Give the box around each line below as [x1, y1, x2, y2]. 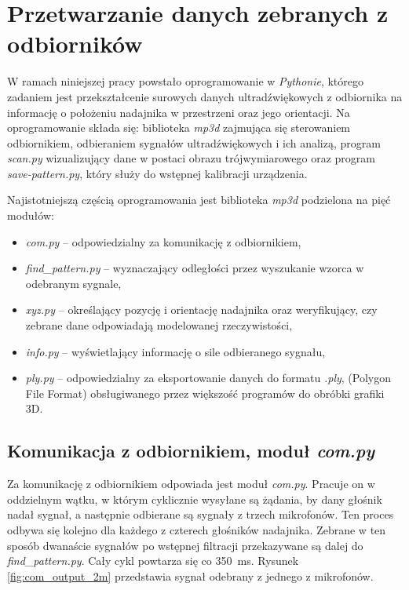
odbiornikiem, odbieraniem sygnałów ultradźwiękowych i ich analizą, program [7, 134, 381, 151]
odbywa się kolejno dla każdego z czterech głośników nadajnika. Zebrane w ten [7, 521, 386, 537]
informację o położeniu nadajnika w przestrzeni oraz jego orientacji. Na [7, 104, 350, 120]
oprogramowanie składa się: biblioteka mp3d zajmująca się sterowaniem [7, 119, 351, 136]
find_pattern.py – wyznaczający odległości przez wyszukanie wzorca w [25, 260, 364, 276]
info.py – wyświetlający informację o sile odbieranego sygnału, [25, 343, 326, 359]
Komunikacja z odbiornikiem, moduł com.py [7, 439, 374, 463]
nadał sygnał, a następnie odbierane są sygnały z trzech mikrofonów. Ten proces [7, 506, 394, 523]
